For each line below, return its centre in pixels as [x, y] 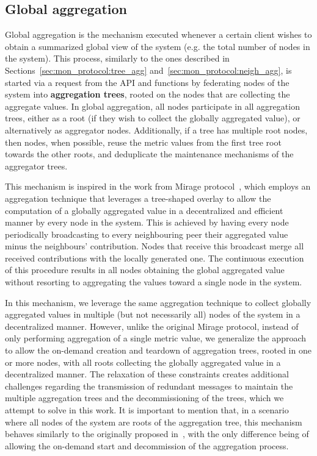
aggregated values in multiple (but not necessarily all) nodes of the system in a [153, 314]
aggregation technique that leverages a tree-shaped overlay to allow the [138, 198]
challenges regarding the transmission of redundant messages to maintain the [149, 386]
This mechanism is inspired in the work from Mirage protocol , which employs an [158, 186]
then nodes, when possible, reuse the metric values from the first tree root [143, 142]
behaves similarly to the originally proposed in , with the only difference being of [157, 434]
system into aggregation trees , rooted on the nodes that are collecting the [148, 94]
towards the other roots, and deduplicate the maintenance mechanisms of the [149, 154]
